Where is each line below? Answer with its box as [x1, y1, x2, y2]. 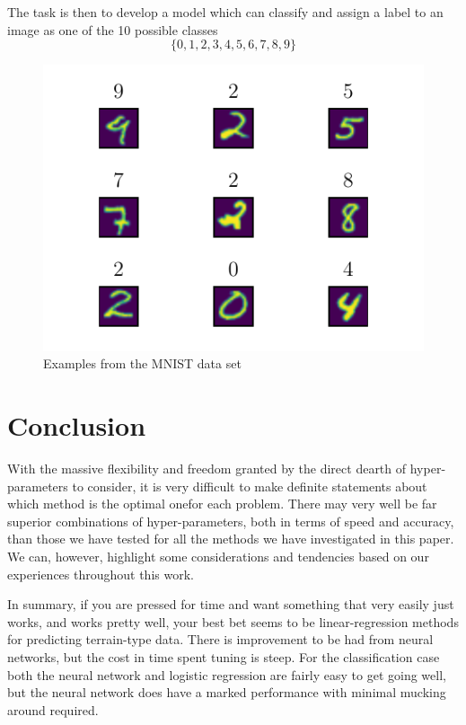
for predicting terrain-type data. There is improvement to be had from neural [7, 630, 434, 649]
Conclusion [7, 407, 146, 444]
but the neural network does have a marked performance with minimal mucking [7, 683, 446, 702]
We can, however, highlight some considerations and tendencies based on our [7, 546, 429, 565]
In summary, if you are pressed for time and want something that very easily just [7, 595, 454, 614]
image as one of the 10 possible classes [7, 20, 218, 39]
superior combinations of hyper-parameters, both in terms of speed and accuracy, [7, 511, 454, 530]
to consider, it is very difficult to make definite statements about [72, 476, 427, 495]
